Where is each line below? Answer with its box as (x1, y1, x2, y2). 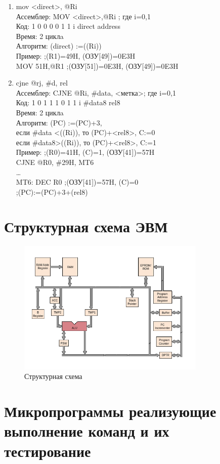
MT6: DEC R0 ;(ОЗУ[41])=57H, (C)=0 (16, 177, 139, 187)
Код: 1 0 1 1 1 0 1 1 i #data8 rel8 (16, 97, 120, 108)
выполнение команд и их (4, 420, 169, 441)
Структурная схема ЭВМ (4, 216, 168, 237)
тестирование (4, 440, 91, 461)
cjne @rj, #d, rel (16, 77, 68, 88)
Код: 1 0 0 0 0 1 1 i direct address (16, 21, 120, 31)
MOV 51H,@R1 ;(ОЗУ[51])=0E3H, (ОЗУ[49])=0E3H (16, 60, 179, 71)
